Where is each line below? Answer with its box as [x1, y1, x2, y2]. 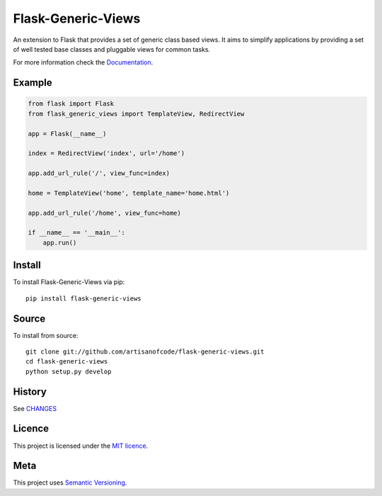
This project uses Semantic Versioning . [13, 478, 127, 487]
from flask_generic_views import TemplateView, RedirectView [28, 110, 245, 118]
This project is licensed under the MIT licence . [13, 441, 149, 450]
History [13, 385, 47, 398]
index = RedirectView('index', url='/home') [28, 150, 185, 157]
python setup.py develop [25, 367, 112, 376]
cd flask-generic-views [25, 358, 108, 366]
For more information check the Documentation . [13, 58, 154, 67]
